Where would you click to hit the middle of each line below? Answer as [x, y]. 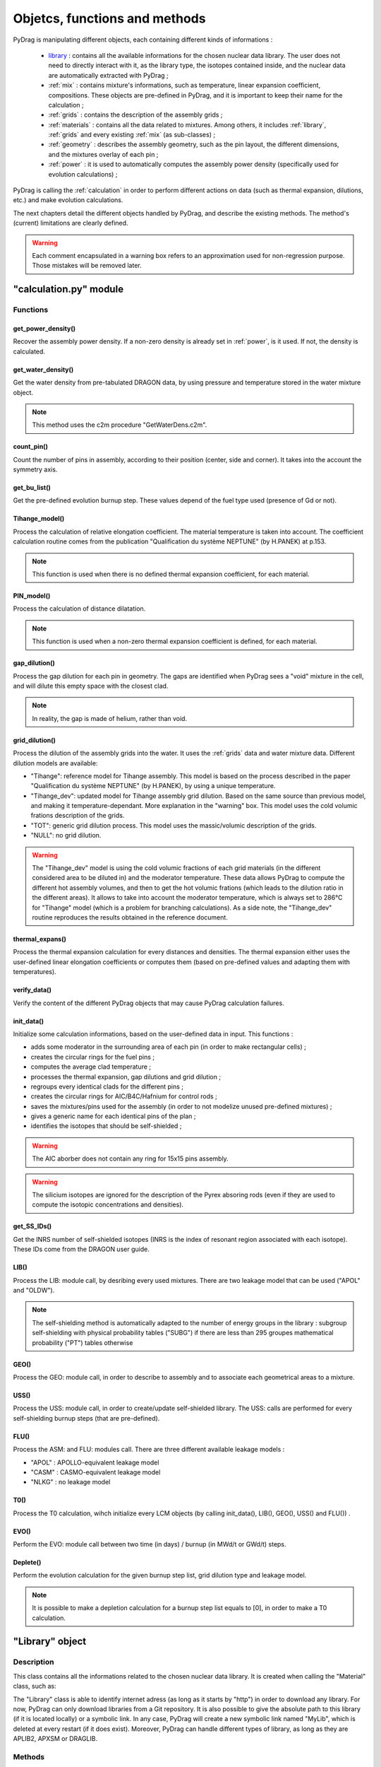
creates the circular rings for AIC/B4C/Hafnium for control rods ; [124, 1096]
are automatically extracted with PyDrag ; [108, 75]
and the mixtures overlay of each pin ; [103, 154]
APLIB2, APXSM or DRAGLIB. [55, 1739]
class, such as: [35, 1686]
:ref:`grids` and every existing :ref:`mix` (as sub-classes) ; [132, 135]
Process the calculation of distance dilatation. [79, 609]
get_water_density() [43, 369]
